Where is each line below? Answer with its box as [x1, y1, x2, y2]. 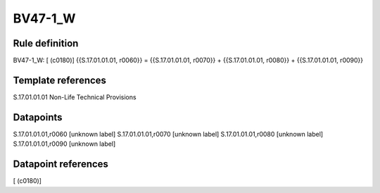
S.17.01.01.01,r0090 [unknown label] [13, 139, 116, 148]
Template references [13, 74, 107, 86]
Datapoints [13, 111, 63, 123]
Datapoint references [13, 158, 109, 170]
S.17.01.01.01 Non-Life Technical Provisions [13, 92, 137, 101]
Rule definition [13, 37, 79, 49]
